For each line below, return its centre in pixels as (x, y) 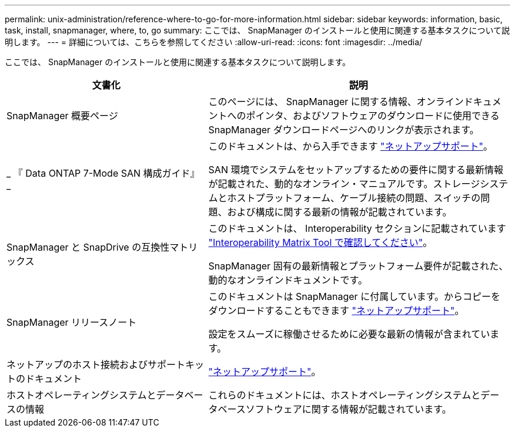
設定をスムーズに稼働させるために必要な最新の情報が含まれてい (349, 334)
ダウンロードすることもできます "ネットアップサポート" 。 (336, 310)
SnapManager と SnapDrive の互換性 (88, 247)
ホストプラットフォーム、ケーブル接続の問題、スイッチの (354, 198)
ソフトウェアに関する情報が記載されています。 (348, 409)
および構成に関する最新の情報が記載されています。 (340, 212)
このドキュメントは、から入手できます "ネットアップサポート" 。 (351, 146)
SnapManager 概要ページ (62, 116)
